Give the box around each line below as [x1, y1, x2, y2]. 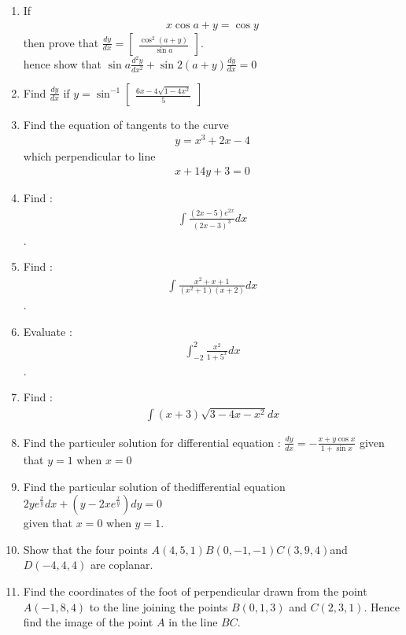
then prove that [23, 34, 99, 50]
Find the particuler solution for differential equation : [23, 434, 281, 450]
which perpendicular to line [23, 148, 156, 164]
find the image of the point [23, 614, 153, 630]
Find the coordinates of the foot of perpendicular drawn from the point [23, 583, 367, 600]
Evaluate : [23, 323, 72, 339]
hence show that [23, 55, 102, 72]
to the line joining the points [89, 598, 228, 615]
